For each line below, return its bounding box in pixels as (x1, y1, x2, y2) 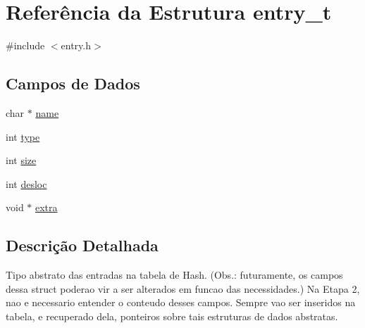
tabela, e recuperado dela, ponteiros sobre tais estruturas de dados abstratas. (6, 308, 338, 323)
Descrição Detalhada (6, 234, 159, 256)
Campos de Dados (6, 72, 140, 94)
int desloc (6, 176, 47, 191)
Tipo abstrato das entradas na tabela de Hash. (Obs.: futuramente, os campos (6, 267, 343, 282)
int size (6, 153, 37, 168)
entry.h (61, 38, 92, 53)
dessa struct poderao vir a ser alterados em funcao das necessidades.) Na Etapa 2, (6, 281, 360, 296)
